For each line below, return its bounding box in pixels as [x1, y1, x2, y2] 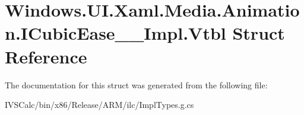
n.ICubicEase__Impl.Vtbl [5, 21, 226, 45]
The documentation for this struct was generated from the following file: [5, 78, 268, 91]
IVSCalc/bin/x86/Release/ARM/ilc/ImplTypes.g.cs [5, 98, 194, 111]
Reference [5, 44, 87, 68]
